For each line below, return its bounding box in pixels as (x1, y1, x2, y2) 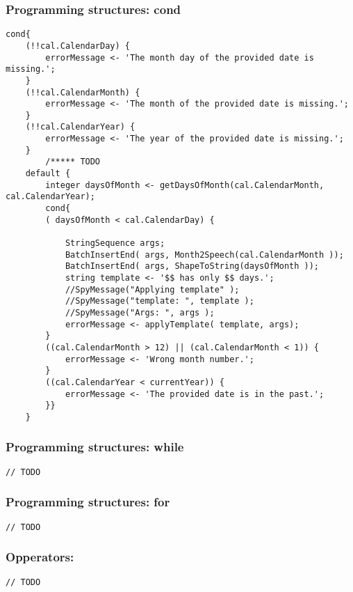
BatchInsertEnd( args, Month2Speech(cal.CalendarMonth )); (65, 249, 344, 260)
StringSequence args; (65, 238, 165, 249)
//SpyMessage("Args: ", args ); (65, 307, 215, 318)
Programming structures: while (6, 438, 184, 455)
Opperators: (6, 548, 74, 566)
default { (25, 169, 71, 179)
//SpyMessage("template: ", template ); (65, 296, 254, 306)
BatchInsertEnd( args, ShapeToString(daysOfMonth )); (65, 261, 320, 272)
